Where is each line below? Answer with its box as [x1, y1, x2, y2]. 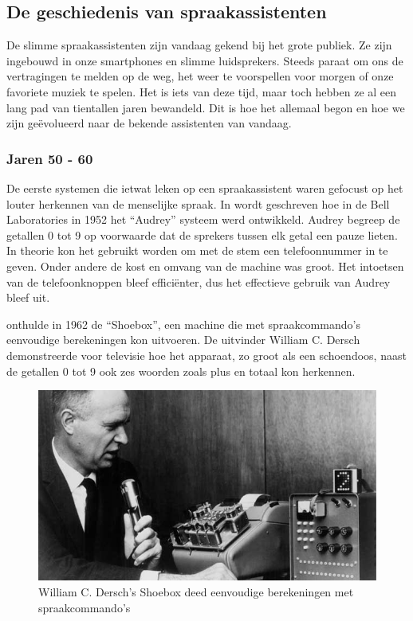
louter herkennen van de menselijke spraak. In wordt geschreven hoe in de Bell [6, 195, 390, 212]
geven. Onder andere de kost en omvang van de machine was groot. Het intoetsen [6, 257, 404, 274]
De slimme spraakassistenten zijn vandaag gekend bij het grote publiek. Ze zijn [6, 37, 392, 53]
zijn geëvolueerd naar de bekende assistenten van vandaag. [6, 115, 292, 131]
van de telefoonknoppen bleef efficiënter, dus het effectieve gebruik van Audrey [6, 273, 391, 290]
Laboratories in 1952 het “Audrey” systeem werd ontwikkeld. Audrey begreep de [6, 211, 400, 228]
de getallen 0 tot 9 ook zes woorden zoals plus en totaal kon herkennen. [6, 362, 356, 379]
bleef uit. [6, 289, 50, 306]
